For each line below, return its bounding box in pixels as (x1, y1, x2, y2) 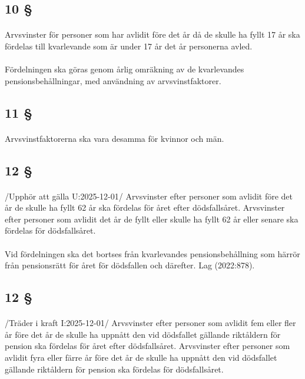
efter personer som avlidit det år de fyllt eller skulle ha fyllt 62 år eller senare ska (5, 212, 299, 225)
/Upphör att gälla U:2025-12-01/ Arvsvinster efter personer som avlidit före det (5, 189, 293, 202)
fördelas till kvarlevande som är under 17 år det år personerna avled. (5, 39, 253, 52)
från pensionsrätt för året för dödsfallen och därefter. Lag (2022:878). (5, 259, 255, 271)
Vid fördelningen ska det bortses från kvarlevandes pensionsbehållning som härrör (5, 247, 300, 260)
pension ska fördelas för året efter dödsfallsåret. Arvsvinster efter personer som (5, 340, 290, 352)
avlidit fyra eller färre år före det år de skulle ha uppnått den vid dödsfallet (5, 351, 277, 363)
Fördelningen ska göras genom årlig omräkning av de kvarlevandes (5, 63, 244, 75)
